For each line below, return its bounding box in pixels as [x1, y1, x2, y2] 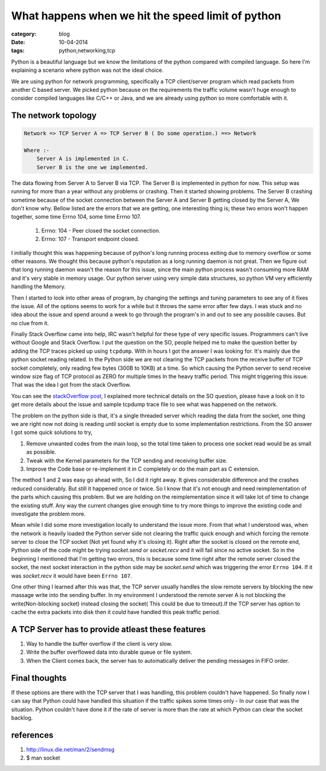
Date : [11, 38, 25, 45]
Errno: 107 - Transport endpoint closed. [41, 236, 139, 243]
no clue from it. [11, 319, 50, 326]
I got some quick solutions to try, [11, 429, 93, 436]
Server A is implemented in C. [36, 155, 129, 163]
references [11, 730, 54, 740]
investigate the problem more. [11, 510, 86, 517]
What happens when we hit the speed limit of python [11, 9, 281, 22]
